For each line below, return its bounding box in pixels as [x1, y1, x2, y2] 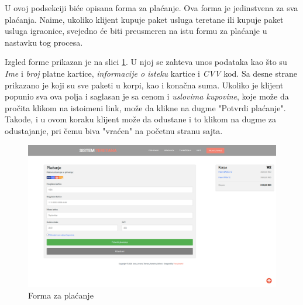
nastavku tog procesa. [5, 36, 83, 48]
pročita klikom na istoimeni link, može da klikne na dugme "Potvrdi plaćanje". [5, 101, 286, 114]
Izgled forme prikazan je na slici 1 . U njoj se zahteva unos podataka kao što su [5, 56, 287, 68]
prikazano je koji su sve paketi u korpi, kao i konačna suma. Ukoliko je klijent [5, 78, 284, 91]
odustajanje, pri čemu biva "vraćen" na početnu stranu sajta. [5, 124, 223, 136]
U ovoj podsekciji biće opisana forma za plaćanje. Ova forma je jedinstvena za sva [5, 2, 298, 13]
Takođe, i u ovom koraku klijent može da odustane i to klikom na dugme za [5, 113, 277, 125]
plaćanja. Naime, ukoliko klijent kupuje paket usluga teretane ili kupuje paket [5, 13, 284, 25]
